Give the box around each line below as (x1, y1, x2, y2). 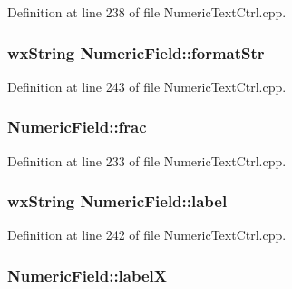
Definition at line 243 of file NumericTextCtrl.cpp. (7, 76, 287, 95)
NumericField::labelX (7, 264, 167, 286)
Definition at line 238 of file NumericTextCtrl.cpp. (7, 3, 287, 21)
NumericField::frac (7, 115, 147, 138)
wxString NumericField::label (7, 190, 228, 213)
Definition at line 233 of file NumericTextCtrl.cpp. (7, 151, 287, 170)
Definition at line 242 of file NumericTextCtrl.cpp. (7, 225, 287, 244)
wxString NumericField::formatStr (7, 41, 265, 64)
